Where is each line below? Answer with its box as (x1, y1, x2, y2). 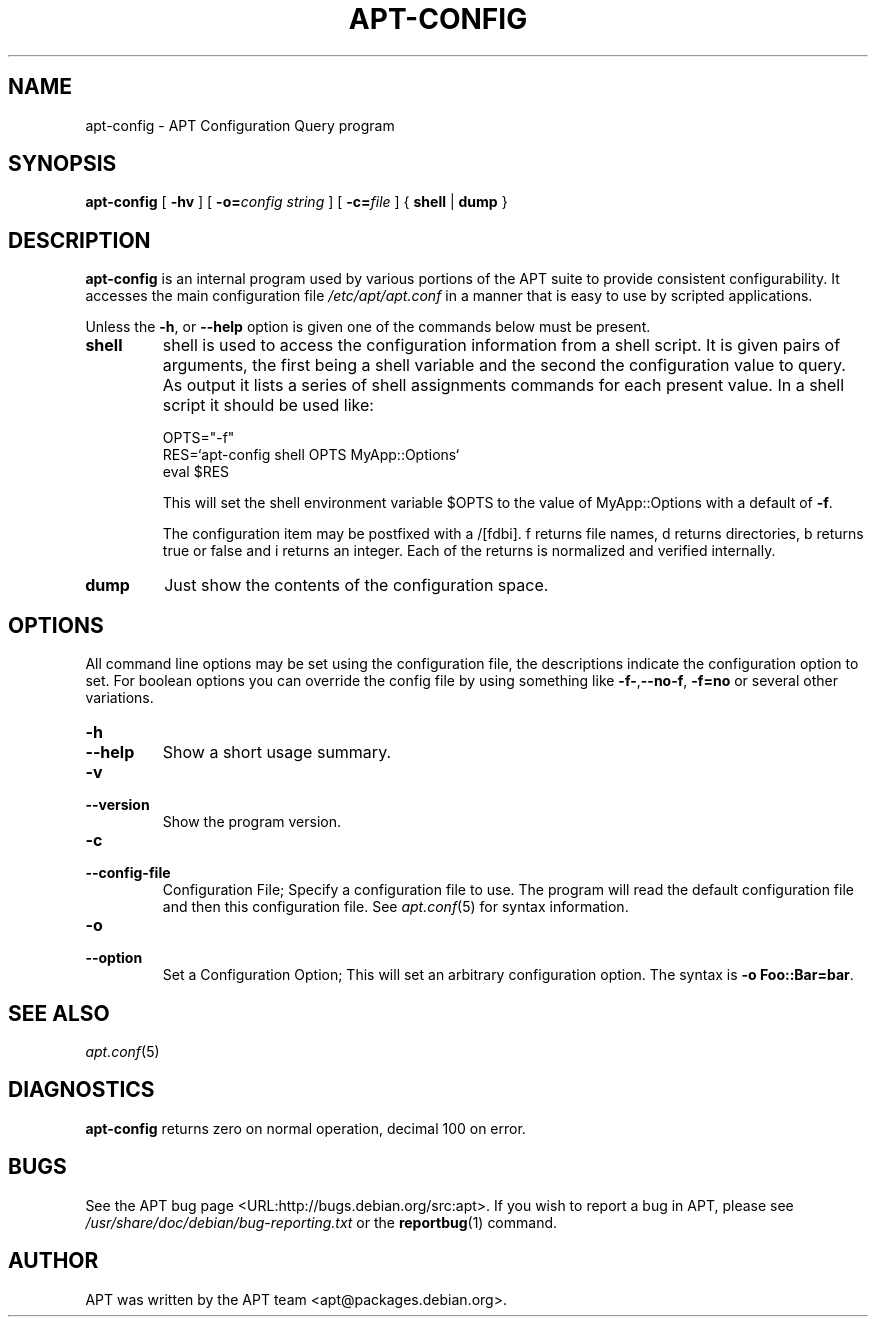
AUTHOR (8, 1248, 99, 1274)
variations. (85, 689, 154, 707)
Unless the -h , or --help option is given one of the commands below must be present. (85, 318, 651, 336)
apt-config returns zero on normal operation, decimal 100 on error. (85, 1119, 526, 1137)
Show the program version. (162, 813, 341, 831)
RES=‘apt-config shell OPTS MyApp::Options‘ (162, 446, 460, 464)
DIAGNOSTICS (8, 1077, 155, 1103)
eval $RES (162, 463, 230, 481)
